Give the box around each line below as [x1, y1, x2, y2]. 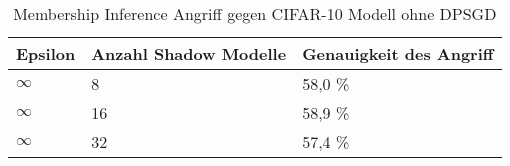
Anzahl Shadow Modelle [91, 42, 287, 65]
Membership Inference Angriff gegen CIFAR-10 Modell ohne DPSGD [13, 2, 497, 25]
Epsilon [16, 42, 76, 65]
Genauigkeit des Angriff [302, 42, 494, 65]
